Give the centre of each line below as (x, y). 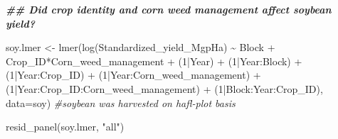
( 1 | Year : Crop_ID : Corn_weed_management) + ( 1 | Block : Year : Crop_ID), (164, 88)
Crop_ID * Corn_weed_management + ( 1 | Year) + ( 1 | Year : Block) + (154, 61)
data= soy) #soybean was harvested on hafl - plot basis (121, 102)
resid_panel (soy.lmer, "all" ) (65, 127)
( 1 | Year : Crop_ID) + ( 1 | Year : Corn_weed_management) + (133, 75)
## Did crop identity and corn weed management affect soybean (169, 9)
